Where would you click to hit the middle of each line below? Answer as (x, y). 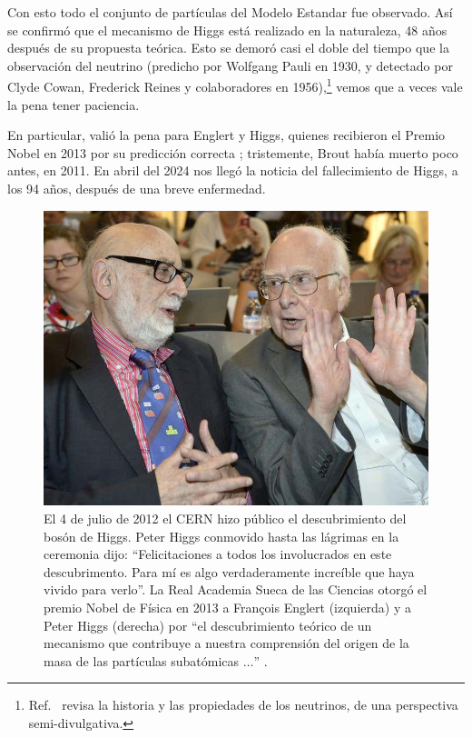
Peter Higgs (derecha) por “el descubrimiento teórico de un (208, 625)
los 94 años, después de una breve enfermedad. (137, 188)
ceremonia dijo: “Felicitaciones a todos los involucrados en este (218, 554)
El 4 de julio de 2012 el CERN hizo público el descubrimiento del (225, 518)
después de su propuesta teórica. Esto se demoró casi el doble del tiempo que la (228, 48)
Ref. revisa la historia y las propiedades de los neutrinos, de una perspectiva (243, 705)
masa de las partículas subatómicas (142, 660)
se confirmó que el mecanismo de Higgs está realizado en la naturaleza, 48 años (227, 30)
